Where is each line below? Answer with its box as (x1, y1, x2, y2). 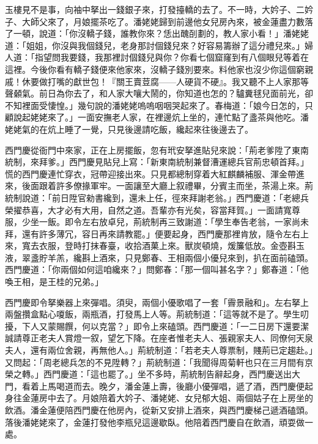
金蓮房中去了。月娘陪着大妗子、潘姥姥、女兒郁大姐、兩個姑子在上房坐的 (21, 391, 313, 404)
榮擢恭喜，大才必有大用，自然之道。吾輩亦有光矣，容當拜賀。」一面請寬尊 (5, 203, 300, 216)
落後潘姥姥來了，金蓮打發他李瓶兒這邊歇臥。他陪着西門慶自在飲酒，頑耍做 (5, 415, 305, 428)
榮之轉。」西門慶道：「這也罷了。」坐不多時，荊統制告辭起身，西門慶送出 (5, 368, 292, 380)
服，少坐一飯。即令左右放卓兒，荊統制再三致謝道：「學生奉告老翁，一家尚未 (5, 215, 309, 228)
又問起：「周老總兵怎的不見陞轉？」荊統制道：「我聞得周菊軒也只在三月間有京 (5, 355, 313, 368)
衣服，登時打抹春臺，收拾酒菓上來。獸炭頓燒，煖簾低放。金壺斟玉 (39, 239, 305, 252)
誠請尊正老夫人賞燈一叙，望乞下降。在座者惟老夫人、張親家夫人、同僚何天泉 (5, 331, 313, 344)
